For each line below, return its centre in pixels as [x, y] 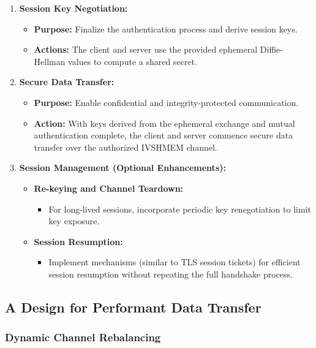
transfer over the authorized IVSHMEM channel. [126, 147]
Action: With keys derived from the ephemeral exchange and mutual [164, 123]
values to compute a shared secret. [133, 61]
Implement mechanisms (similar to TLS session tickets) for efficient [175, 262]
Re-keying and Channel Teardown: [109, 188]
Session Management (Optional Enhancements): [122, 168]
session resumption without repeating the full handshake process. [171, 274]
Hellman [50, 61]
